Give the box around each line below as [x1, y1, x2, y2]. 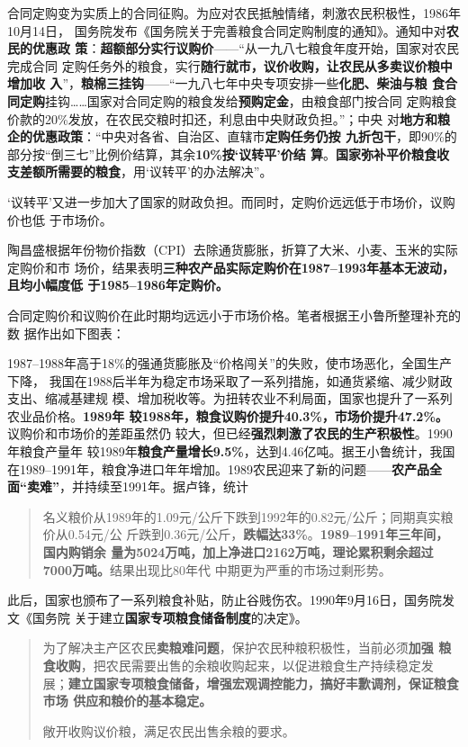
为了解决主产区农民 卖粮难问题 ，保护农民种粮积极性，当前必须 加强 [42, 638, 434, 657]
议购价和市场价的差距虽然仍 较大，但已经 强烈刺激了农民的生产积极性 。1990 [7, 424, 453, 443]
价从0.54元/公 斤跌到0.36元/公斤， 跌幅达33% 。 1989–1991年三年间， [42, 525, 449, 544]
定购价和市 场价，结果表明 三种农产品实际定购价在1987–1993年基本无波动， [7, 257, 455, 276]
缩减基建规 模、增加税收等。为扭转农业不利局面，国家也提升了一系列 [44, 389, 453, 408]
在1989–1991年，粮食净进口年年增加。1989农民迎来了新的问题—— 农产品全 [7, 459, 442, 478]
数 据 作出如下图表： [7, 323, 125, 342]
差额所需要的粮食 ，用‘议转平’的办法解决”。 [19, 162, 273, 181]
